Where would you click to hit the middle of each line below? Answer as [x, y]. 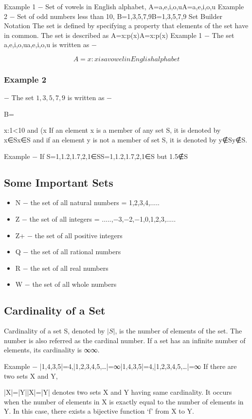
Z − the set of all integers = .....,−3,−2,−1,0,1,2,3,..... [96, 218]
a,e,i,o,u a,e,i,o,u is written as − [50, 44]
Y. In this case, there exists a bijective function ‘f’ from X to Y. [99, 411]
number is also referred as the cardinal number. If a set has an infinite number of [125, 340]
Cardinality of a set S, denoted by [54, 331]
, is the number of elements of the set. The [179, 331]
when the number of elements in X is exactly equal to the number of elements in [124, 401]
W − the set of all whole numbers [66, 284]
